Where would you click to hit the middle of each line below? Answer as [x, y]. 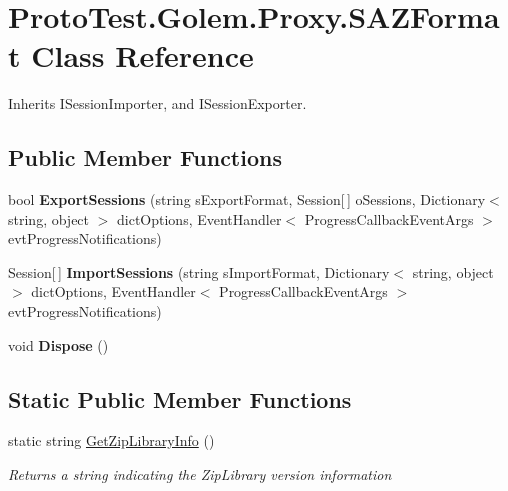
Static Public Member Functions [180, 398]
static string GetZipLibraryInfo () [111, 440]
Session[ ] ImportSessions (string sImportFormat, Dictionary [199, 271]
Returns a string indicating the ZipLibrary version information [200, 474]
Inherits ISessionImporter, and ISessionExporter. [157, 103]
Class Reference [142, 55]
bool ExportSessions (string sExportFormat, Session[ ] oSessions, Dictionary [247, 199]
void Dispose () [58, 344]
